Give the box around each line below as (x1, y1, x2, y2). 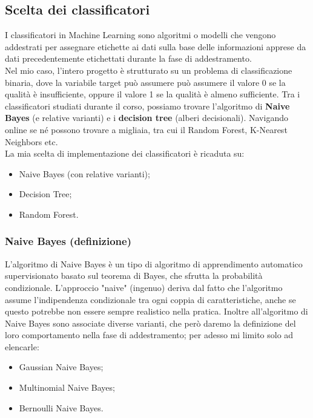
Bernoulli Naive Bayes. (19, 401, 104, 414)
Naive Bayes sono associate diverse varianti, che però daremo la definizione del (5, 316, 296, 329)
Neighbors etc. (5, 135, 58, 148)
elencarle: (5, 340, 39, 353)
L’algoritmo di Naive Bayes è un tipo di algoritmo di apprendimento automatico (5, 257, 303, 270)
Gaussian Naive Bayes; (19, 361, 104, 373)
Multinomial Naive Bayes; (19, 381, 115, 394)
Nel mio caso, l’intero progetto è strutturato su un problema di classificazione (5, 64, 292, 76)
